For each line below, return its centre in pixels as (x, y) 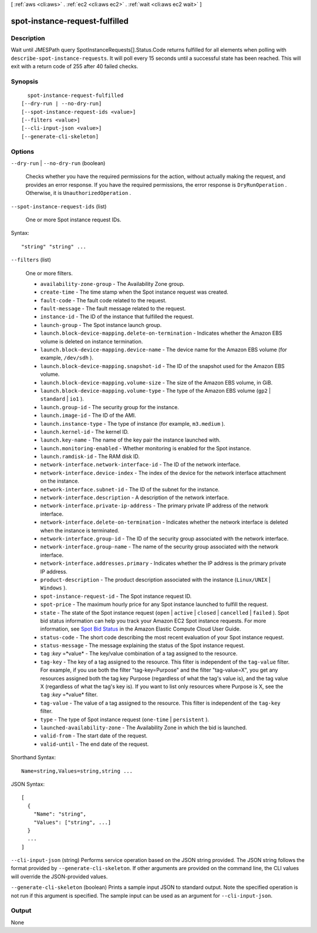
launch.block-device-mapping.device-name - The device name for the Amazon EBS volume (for (164, 350)
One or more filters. (49, 273)
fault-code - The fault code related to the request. (103, 300)
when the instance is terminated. (80, 530)
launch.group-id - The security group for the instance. (109, 407)
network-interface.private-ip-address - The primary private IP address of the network (154, 506)
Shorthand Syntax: (33, 757)
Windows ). (54, 588)
